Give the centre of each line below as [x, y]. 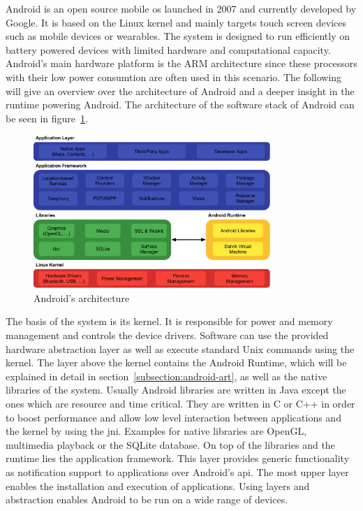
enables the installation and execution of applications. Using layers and [158, 485]
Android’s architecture [82, 297]
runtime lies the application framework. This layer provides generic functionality [178, 458]
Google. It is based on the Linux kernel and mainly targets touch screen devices [176, 22]
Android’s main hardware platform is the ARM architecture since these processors [181, 63]
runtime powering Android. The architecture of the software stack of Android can [180, 105]
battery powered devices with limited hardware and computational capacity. [168, 49]
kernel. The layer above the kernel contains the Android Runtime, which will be [176, 362]
